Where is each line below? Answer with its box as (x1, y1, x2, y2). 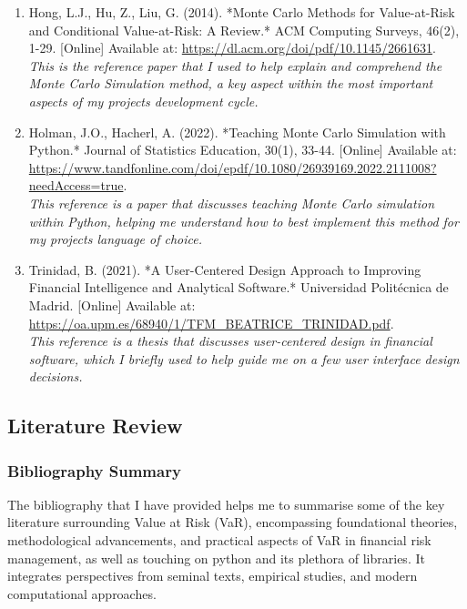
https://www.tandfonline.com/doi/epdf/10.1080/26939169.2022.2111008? (28, 157, 437, 177)
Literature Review (7, 411, 183, 440)
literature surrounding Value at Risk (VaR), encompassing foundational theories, (7, 513, 458, 532)
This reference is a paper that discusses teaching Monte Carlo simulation (28, 193, 434, 212)
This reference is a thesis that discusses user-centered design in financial (28, 331, 432, 350)
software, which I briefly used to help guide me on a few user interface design (28, 349, 460, 368)
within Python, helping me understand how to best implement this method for (28, 211, 459, 230)
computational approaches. (7, 584, 157, 603)
